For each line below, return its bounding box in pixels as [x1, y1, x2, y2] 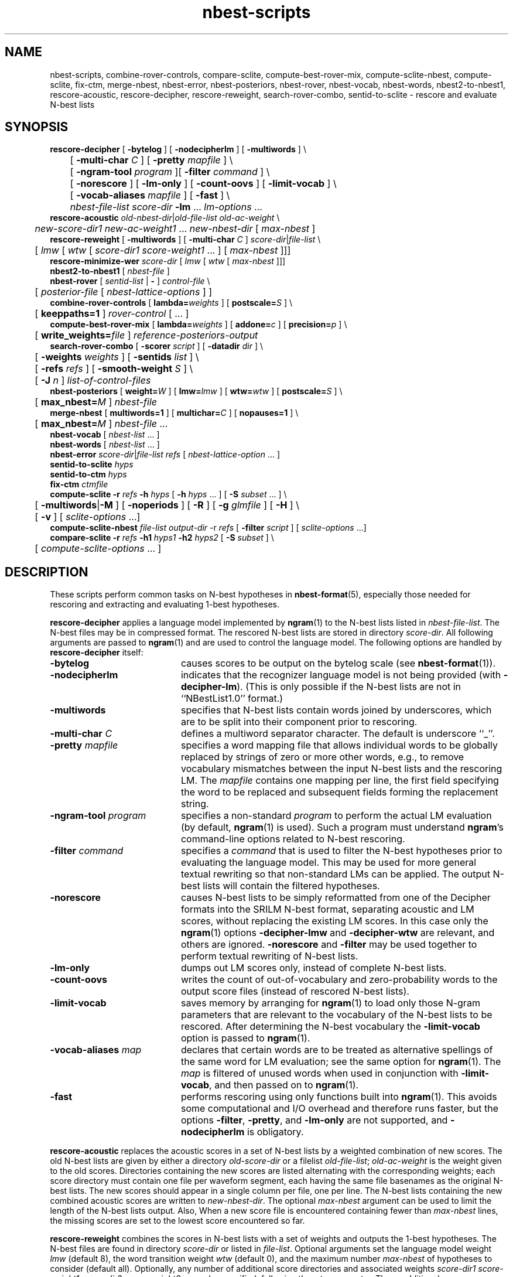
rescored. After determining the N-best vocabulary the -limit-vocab [180, 1020, 480, 1033]
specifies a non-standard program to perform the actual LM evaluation [180, 810, 492, 822]
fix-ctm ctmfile [50, 479, 108, 490]
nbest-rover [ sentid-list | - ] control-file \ [50, 276, 210, 286]
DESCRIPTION [5, 564, 88, 579]
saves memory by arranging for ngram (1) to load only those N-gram [180, 997, 480, 1009]
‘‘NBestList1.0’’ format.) [180, 692, 283, 705]
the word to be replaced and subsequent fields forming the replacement [180, 786, 498, 798]
